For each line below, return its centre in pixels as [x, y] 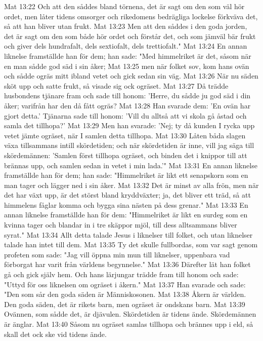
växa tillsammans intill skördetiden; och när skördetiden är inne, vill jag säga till [129, 145]
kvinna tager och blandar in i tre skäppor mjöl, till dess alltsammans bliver [121, 225]
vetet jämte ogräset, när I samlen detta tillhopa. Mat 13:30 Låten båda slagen [125, 135]
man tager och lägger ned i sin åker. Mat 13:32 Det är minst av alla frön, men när [131, 185]
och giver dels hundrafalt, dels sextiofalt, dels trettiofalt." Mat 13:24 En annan [126, 46]
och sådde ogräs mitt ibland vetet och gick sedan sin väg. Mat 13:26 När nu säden [131, 76]
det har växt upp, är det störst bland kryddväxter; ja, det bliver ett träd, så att [127, 195]
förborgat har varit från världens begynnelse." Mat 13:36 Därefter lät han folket [127, 264]
